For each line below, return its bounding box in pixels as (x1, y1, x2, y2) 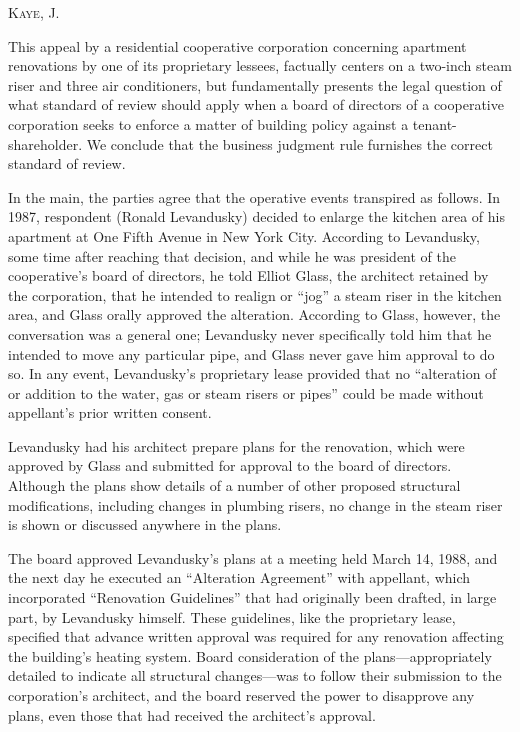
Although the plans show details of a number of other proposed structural (8, 475, 461, 496)
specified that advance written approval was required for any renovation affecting (8, 626, 504, 647)
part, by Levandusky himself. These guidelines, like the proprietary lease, (8, 606, 456, 627)
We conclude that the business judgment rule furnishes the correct (86, 133, 493, 154)
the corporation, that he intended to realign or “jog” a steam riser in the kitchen (8, 284, 502, 305)
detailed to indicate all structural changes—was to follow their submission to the (8, 665, 502, 686)
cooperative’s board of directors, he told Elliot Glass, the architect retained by (8, 265, 489, 286)
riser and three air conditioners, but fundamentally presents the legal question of (8, 74, 502, 95)
